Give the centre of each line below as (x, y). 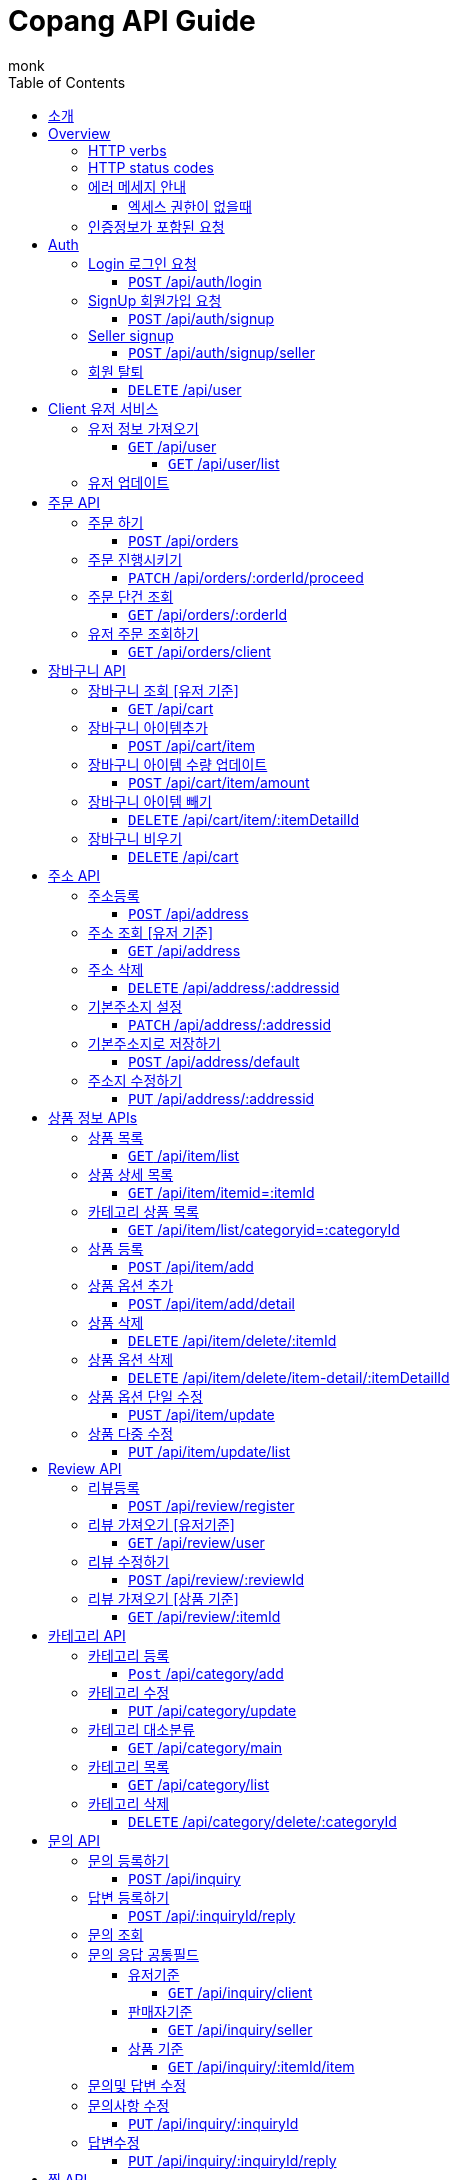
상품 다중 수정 (131, 1433)
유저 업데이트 (129, 482)
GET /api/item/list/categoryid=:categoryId (264, 1229)
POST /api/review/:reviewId (216, 1579)
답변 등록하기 (129, 1897)
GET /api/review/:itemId (204, 1616)
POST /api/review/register (211, 1505)
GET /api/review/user (196, 1542)
